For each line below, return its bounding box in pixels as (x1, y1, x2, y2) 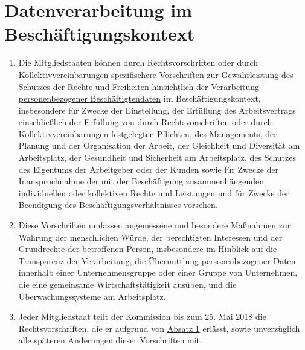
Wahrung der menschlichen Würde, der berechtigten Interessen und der (18, 230, 283, 243)
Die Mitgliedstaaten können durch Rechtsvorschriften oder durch (18, 56, 258, 69)
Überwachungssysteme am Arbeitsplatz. (18, 290, 166, 302)
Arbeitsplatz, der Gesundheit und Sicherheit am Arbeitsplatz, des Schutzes (18, 151, 296, 164)
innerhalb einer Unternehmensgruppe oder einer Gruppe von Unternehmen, (18, 266, 298, 279)
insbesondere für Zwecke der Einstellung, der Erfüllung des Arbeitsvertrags (18, 103, 296, 116)
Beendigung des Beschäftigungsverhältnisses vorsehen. (18, 198, 218, 211)
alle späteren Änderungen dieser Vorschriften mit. (18, 334, 202, 346)
